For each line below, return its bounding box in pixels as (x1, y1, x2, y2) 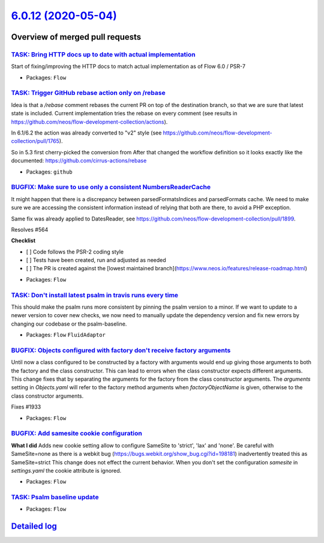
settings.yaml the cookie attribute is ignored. (11, 467, 122, 474)
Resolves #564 (11, 226, 49, 233)
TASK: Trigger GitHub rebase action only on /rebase (11, 89, 166, 97)
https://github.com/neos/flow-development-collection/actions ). (11, 118, 168, 126)
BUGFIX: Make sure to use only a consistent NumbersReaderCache (11, 183, 211, 192)
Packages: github (26, 168, 73, 175)
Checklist (11, 237, 36, 244)
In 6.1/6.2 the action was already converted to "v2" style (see (11, 129, 162, 136)
